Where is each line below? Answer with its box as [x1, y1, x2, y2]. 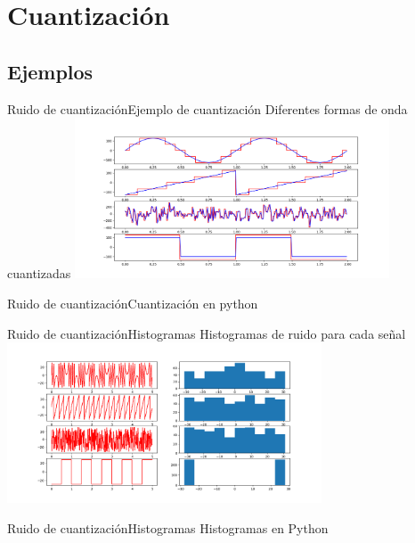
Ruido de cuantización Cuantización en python [7, 293, 258, 312]
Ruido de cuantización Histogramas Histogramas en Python [7, 518, 329, 537]
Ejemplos [7, 57, 94, 85]
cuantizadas [7, 264, 71, 283]
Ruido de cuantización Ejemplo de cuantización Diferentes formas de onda [7, 99, 408, 118]
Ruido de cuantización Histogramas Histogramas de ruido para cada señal [7, 324, 406, 342]
